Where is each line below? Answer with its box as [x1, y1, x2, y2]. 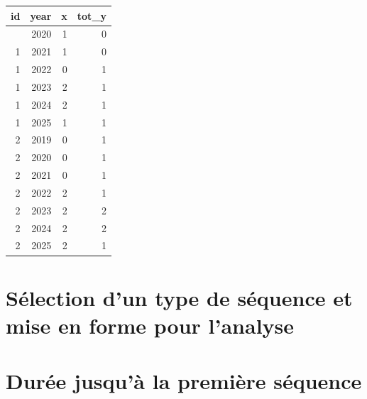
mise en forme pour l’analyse [6, 310, 295, 339]
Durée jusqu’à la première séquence [6, 366, 362, 395]
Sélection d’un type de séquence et [6, 283, 353, 312]
